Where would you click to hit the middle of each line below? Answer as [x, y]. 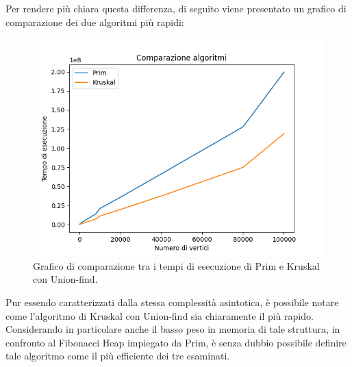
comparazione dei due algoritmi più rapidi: [95, 22]
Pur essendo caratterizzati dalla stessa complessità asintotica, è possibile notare [172, 302]
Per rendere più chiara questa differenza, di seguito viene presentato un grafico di [176, 8]
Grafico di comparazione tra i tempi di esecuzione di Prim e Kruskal [176, 265]
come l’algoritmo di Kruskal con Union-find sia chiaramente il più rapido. [160, 315]
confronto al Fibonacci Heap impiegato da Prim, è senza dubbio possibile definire [176, 342]
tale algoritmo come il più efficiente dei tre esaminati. [118, 356]
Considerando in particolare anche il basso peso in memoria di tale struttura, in [173, 329]
